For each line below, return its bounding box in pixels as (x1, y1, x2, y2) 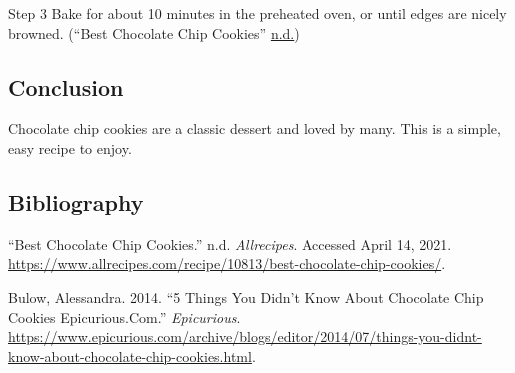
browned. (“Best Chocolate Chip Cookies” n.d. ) (8, 22, 300, 43)
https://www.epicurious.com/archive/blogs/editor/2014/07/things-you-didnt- (8, 326, 482, 347)
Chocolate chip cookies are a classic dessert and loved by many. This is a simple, (8, 118, 501, 139)
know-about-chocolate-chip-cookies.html (8, 345, 252, 366)
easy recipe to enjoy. (8, 137, 132, 158)
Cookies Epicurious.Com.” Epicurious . (8, 306, 241, 327)
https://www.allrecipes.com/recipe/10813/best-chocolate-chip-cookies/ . (8, 253, 446, 274)
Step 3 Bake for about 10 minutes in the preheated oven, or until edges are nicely (8, 3, 507, 23)
